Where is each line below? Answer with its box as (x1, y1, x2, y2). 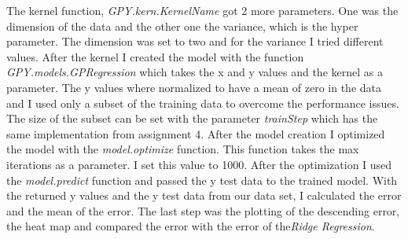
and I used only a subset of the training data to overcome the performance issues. (6, 94, 399, 111)
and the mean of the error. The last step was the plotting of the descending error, (6, 202, 400, 219)
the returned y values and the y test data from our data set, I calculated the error (6, 187, 402, 204)
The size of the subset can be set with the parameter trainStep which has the (6, 110, 378, 127)
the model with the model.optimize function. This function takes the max (6, 141, 359, 157)
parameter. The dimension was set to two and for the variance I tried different (6, 33, 384, 50)
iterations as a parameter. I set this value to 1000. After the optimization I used (6, 156, 392, 172)
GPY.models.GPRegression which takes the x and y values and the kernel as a (6, 64, 383, 80)
